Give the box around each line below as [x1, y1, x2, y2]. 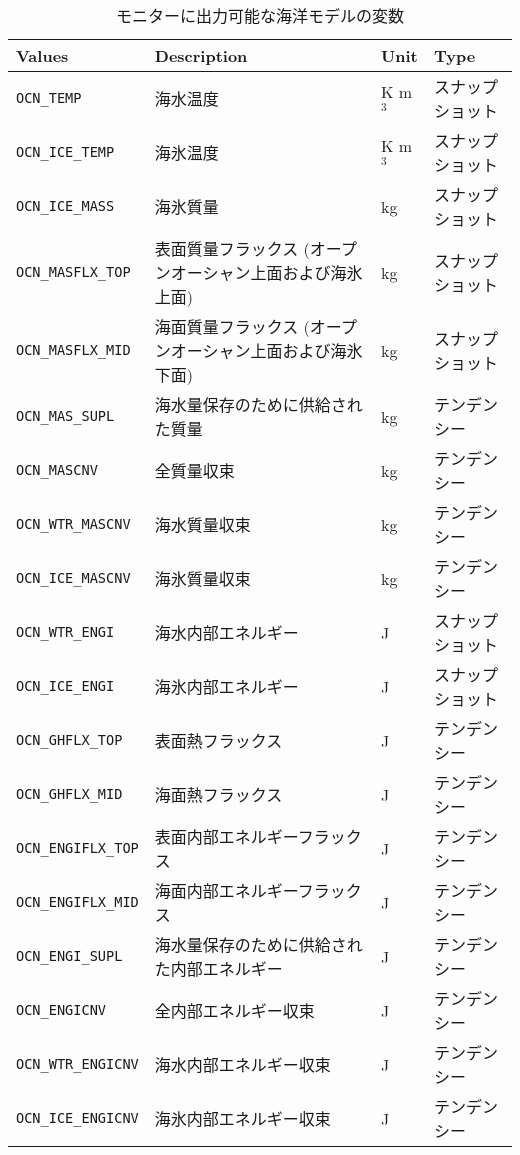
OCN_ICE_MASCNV [16, 570, 131, 586]
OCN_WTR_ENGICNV [16, 1056, 139, 1072]
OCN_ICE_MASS [16, 198, 115, 214]
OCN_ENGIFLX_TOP [16, 840, 139, 856]
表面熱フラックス [154, 729, 283, 752]
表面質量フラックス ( [154, 237, 310, 260]
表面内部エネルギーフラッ [154, 825, 346, 848]
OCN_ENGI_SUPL [16, 948, 123, 964]
